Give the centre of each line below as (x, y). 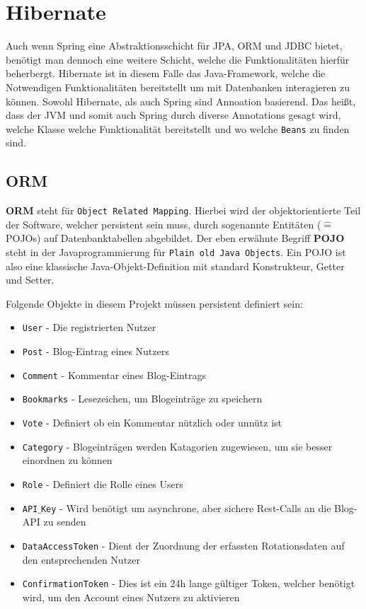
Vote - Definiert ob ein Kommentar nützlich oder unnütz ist (152, 423)
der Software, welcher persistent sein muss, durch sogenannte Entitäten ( (164, 224)
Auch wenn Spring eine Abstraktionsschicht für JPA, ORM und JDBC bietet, (174, 46)
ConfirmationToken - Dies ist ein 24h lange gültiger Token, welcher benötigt (189, 583)
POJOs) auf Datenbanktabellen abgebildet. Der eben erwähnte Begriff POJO (175, 238)
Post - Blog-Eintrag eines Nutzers (96, 351)
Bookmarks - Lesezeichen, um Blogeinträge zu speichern (142, 399)
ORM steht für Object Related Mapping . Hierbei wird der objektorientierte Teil (183, 210)
